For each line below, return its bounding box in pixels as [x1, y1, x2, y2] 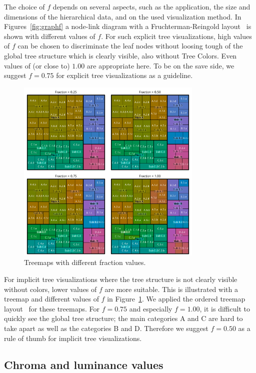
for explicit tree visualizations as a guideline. [56, 70, 193, 80]
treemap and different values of [4, 293, 99, 304]
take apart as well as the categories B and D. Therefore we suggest [4, 322, 208, 333]
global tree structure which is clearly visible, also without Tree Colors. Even [4, 50, 237, 60]
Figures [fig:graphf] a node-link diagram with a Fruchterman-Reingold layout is [4, 21, 251, 31]
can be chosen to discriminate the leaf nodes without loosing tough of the [17, 40, 243, 51]
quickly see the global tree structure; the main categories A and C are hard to [4, 313, 243, 323]
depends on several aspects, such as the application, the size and [52, 1, 250, 11]
